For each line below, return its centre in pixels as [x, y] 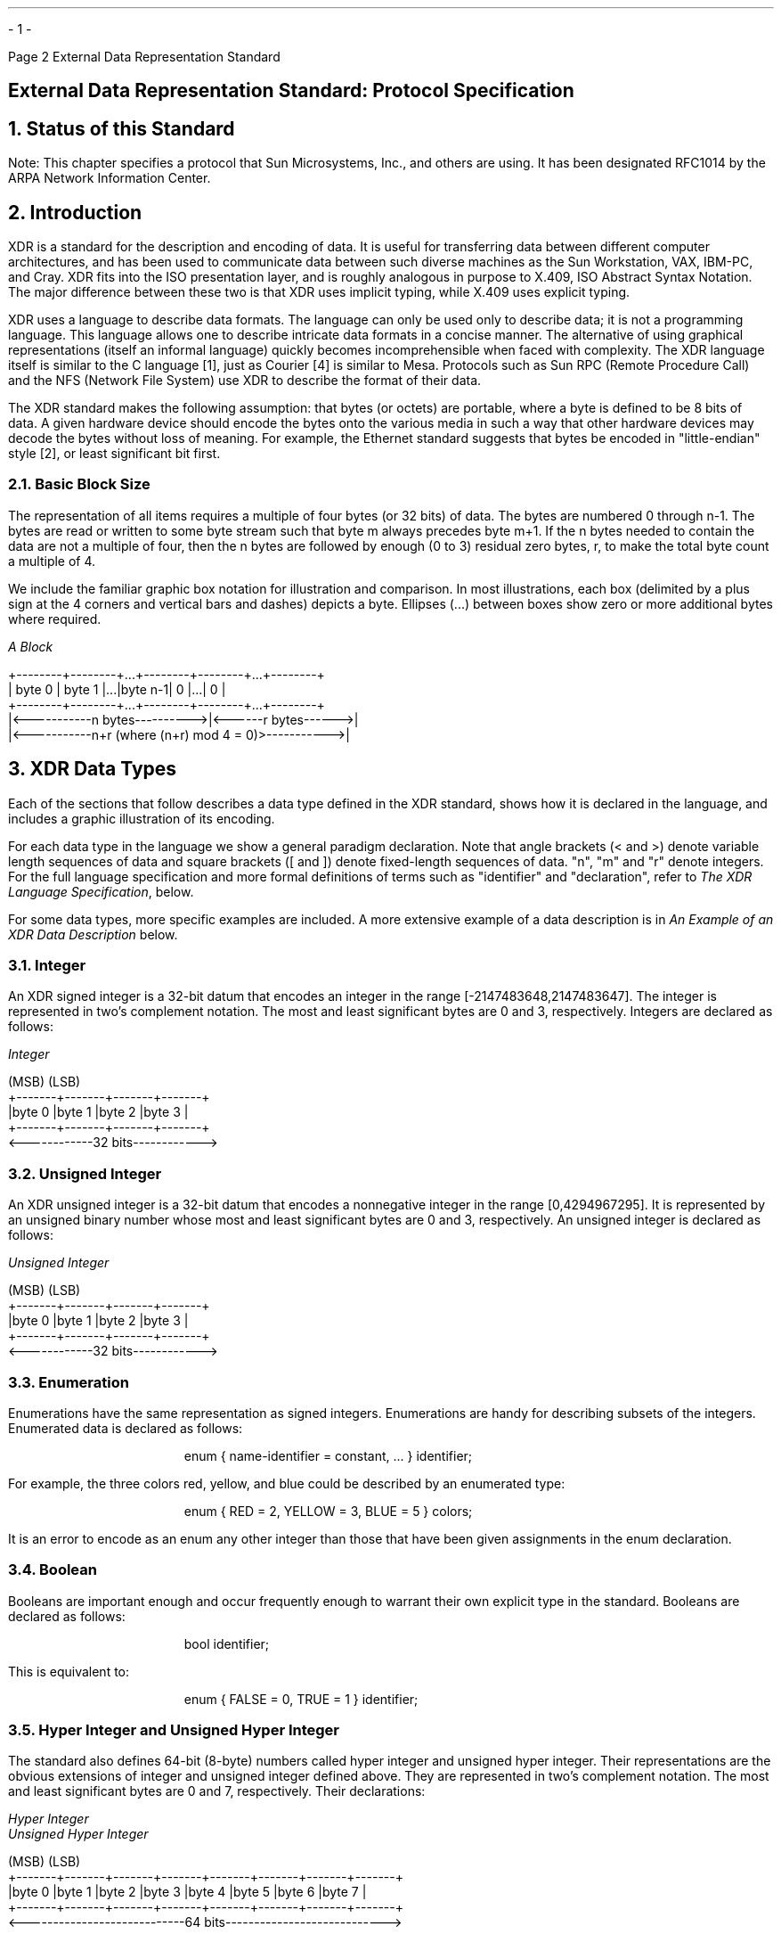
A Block [31, 646]
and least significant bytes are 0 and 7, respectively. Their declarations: [217, 1791]
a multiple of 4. [52, 561]
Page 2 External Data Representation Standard [144, 57]
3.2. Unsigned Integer [85, 1173]
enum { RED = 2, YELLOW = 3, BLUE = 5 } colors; [328, 1511]
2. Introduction [75, 212]
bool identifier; [227, 1643]
